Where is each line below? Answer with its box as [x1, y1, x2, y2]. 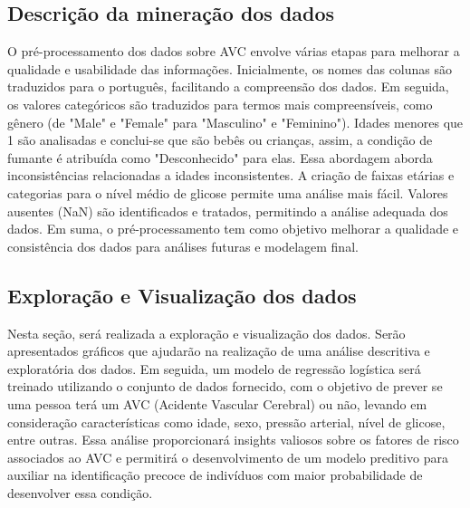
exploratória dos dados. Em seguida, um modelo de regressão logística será [7, 359, 421, 378]
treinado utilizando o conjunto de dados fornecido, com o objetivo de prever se [7, 377, 443, 396]
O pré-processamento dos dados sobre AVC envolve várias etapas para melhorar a [7, 42, 460, 61]
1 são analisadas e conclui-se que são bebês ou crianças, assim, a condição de [7, 130, 433, 149]
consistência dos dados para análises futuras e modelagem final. [7, 236, 359, 255]
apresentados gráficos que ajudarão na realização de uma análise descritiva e [7, 341, 430, 360]
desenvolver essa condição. [7, 483, 153, 502]
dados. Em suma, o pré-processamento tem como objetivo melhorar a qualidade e [7, 219, 459, 238]
